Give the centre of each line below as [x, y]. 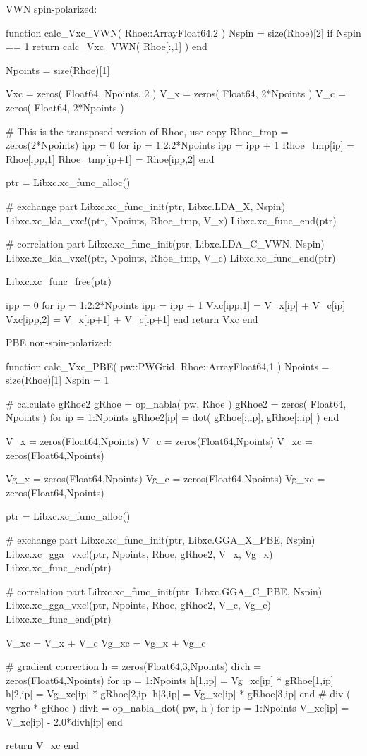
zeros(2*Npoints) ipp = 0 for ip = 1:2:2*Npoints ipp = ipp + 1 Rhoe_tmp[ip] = [180, 145]
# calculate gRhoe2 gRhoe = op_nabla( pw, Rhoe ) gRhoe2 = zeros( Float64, [176, 403]
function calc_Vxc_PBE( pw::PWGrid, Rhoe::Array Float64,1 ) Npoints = [168, 366]
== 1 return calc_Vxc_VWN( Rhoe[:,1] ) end [107, 46]
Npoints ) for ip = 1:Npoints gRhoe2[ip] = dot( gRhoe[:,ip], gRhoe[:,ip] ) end [173, 417]
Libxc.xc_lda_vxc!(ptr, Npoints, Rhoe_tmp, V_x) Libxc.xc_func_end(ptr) [171, 220]
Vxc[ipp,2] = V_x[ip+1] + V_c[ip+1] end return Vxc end [132, 318]
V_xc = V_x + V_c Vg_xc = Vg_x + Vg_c [106, 642]
